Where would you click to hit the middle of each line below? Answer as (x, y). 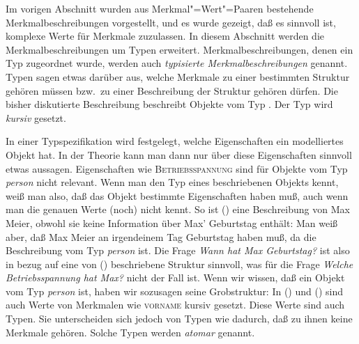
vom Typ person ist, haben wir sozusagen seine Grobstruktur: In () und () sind (175, 291)
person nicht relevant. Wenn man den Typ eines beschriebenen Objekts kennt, (172, 182)
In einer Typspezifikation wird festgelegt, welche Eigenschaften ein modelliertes (175, 141)
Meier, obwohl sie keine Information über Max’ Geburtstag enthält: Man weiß (172, 222)
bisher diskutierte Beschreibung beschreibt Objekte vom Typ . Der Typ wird (169, 104)
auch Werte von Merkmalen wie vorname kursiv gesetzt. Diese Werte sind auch (175, 305)
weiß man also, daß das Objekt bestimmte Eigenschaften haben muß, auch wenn (177, 195)
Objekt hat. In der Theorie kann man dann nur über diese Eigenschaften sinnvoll (179, 154)
